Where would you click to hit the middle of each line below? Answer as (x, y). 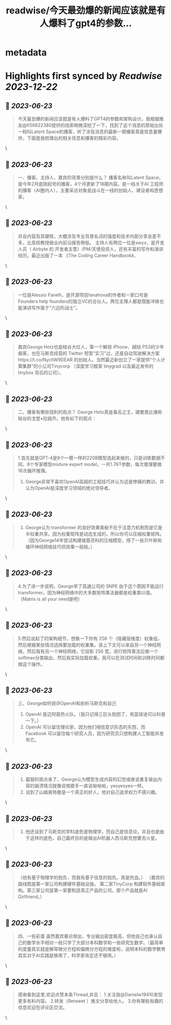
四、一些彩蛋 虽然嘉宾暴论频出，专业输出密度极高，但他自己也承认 (88, 936)
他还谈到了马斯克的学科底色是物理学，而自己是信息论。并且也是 (92, 831)
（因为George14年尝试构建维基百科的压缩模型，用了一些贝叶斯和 (94, 540)
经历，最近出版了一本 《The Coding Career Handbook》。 (78, 255)
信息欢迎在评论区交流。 (42, 1008)
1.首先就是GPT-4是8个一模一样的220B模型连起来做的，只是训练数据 (89, 458)
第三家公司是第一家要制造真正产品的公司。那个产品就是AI (87, 890)
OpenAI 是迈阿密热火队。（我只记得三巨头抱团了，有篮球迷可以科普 (95, 714)
